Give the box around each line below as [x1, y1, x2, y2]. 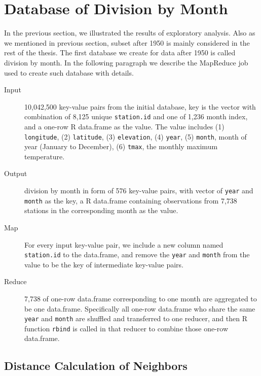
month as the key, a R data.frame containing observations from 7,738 [24, 195, 237, 206]
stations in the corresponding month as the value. [24, 205, 178, 216]
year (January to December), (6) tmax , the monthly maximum [24, 141, 218, 152]
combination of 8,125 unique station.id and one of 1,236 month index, [24, 111, 248, 122]
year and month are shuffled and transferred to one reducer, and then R [24, 313, 247, 324]
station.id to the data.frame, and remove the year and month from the [24, 249, 250, 260]
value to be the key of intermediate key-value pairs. [24, 259, 183, 269]
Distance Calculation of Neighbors [4, 358, 188, 373]
